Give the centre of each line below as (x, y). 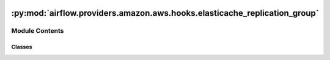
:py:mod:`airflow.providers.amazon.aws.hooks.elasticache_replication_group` (165, 13)
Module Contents (38, 31)
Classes (22, 47)
